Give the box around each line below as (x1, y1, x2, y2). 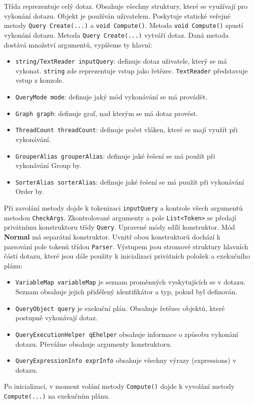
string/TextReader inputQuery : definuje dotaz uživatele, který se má (15, 56, 227, 66)
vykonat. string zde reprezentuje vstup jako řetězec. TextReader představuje (15, 65, 248, 75)
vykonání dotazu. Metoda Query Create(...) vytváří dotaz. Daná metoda (4, 29, 229, 40)
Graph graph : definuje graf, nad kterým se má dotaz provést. (15, 108, 198, 118)
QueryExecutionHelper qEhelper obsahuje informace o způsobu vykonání (15, 329, 238, 339)
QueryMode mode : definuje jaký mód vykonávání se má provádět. (15, 92, 208, 101)
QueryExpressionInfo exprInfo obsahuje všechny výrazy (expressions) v (15, 355, 236, 365)
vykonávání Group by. (15, 160, 82, 170)
